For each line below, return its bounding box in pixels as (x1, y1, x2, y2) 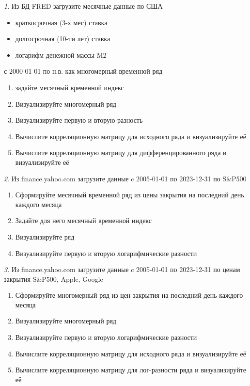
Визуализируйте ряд (15, 231, 75, 241)
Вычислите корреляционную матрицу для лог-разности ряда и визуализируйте (15, 365, 247, 375)
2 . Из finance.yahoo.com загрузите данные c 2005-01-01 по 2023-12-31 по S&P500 (4, 173, 247, 183)
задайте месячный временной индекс (15, 82, 124, 92)
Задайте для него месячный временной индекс (15, 215, 152, 225)
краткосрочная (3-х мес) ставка (15, 17, 108, 27)
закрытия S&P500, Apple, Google (4, 273, 103, 284)
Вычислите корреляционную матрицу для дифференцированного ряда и (15, 147, 227, 158)
